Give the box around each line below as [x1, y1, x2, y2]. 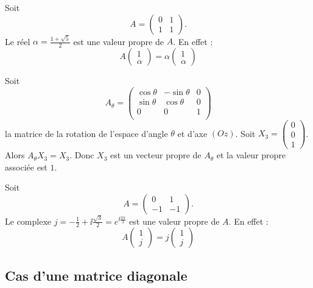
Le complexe [5, 214, 52, 227]
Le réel [5, 35, 30, 47]
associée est [5, 160, 47, 173]
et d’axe [177, 127, 208, 139]
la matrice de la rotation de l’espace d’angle [5, 127, 168, 139]
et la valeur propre [216, 149, 286, 161]
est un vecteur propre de [110, 149, 202, 161]
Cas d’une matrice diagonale [5, 265, 188, 284]
